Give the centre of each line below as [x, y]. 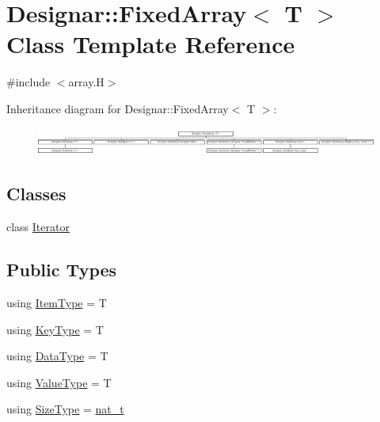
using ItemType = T [57, 303]
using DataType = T [57, 356]
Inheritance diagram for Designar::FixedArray [118, 108]
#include [28, 82]
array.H [86, 82]
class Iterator [38, 227]
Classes [36, 194]
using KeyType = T [55, 329]
